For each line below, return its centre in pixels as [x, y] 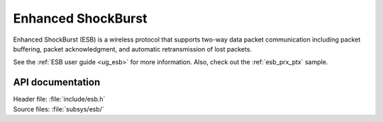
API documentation [57, 82]
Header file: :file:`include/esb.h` [59, 99]
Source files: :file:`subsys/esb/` [59, 109]
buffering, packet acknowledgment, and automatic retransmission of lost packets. [132, 49]
